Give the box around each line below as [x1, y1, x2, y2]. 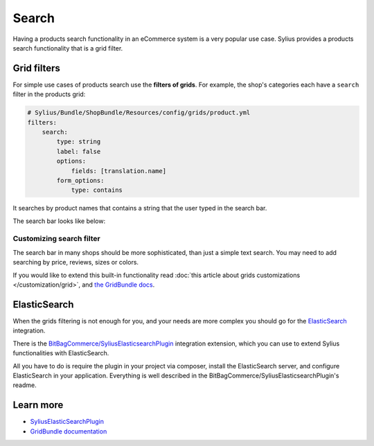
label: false [56, 148, 101, 155]
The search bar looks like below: [12, 217, 106, 225]
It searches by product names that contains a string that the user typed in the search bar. [12, 204, 267, 213]
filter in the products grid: [12, 90, 86, 98]
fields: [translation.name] [71, 167, 166, 175]
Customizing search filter [12, 234, 100, 244]
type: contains [71, 186, 123, 194]
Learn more [12, 399, 64, 411]
